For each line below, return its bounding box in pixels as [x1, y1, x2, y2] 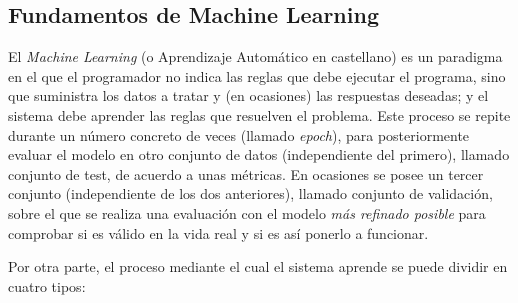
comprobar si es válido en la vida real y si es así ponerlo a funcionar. [8, 222, 429, 243]
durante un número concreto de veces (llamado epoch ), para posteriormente [8, 124, 470, 145]
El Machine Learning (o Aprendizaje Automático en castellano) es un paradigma [8, 46, 503, 67]
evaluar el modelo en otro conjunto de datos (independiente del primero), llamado [8, 144, 510, 165]
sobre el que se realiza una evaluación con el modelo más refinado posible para [8, 202, 486, 223]
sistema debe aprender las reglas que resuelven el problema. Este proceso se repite [8, 104, 511, 125]
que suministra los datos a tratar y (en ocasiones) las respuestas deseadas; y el [8, 85, 489, 106]
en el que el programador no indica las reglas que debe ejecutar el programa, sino [8, 65, 506, 86]
